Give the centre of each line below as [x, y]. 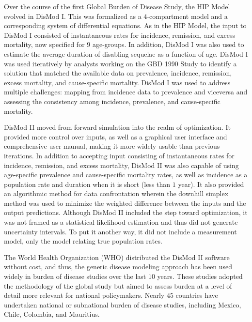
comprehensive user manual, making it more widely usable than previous [112, 146]
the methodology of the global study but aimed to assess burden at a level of [118, 285]
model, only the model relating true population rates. [83, 241]
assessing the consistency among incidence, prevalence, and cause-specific [112, 101]
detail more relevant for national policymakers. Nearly [84, 295]
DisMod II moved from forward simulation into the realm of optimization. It [117, 127]
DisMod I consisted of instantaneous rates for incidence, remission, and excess [120, 35]
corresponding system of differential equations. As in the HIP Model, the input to [125, 25]
